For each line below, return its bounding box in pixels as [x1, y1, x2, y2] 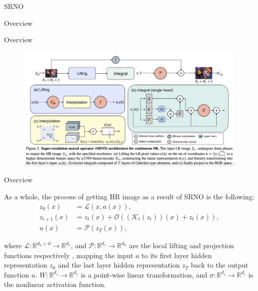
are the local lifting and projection [129, 240, 234, 251]
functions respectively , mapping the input [4, 250, 133, 260]
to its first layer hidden [141, 250, 212, 260]
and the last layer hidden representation [58, 260, 180, 270]
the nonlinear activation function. [4, 279, 106, 290]
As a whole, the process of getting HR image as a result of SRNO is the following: [4, 191, 255, 201]
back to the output [191, 260, 249, 270]
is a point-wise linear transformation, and [81, 269, 208, 280]
